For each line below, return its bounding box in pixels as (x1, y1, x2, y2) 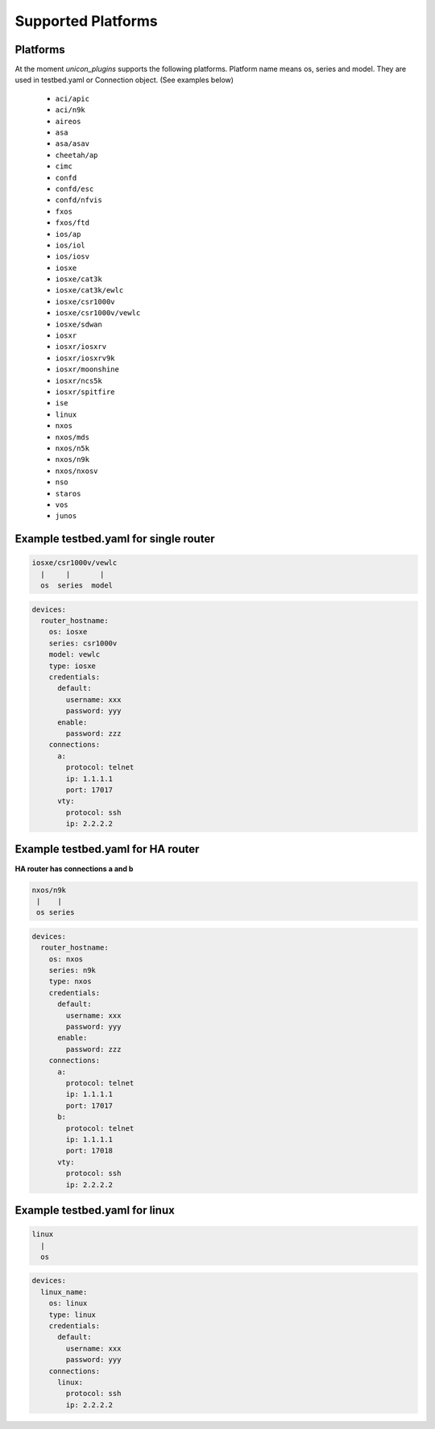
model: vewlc (48, 650, 101, 659)
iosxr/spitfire (55, 388, 116, 397)
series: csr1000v (48, 638, 118, 648)
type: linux (48, 1310, 97, 1319)
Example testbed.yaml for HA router (14, 842, 200, 856)
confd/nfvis (55, 196, 102, 205)
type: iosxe (48, 661, 97, 671)
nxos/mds (55, 432, 90, 442)
